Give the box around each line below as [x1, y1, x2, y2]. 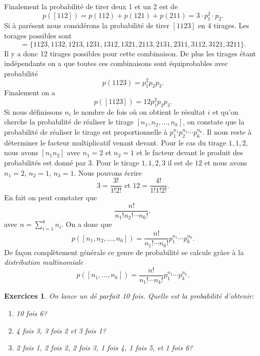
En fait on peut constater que [4, 192, 97, 203]
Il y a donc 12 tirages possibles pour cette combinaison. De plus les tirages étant [4, 48, 256, 58]
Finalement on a [4, 87, 55, 98]
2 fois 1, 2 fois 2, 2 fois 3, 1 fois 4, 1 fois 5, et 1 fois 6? [16, 342, 193, 353]
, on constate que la [183, 116, 245, 127]
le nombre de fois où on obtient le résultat [73, 106, 206, 117]
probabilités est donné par [4, 157, 86, 167]
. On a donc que [61, 219, 112, 229]
